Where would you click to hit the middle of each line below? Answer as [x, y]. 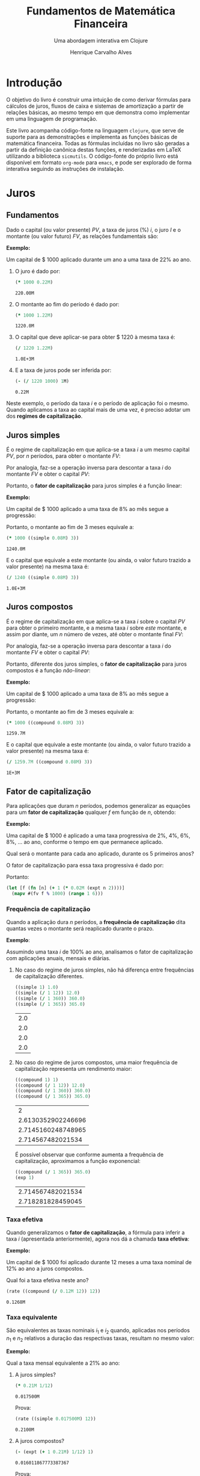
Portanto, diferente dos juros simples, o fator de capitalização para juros [97, 664]
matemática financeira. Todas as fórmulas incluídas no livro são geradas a [98, 143]
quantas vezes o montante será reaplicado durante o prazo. [80, 929]
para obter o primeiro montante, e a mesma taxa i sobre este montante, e [97, 628]
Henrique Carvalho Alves [101, 52]
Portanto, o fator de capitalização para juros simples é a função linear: [94, 485]
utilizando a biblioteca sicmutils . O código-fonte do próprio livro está [92, 156]
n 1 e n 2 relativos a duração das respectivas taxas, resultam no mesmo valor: [100, 1339]
